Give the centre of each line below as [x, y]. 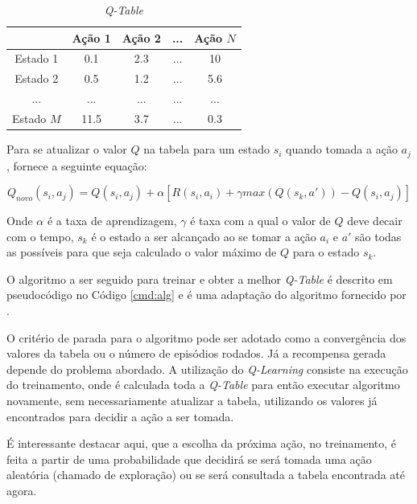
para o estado [326, 252]
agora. [22, 491]
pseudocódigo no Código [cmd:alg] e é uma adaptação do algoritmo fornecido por [206, 295]
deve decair [375, 221]
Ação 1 [91, 37]
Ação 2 [141, 37]
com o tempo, [40, 236]
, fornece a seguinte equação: [77, 165]
